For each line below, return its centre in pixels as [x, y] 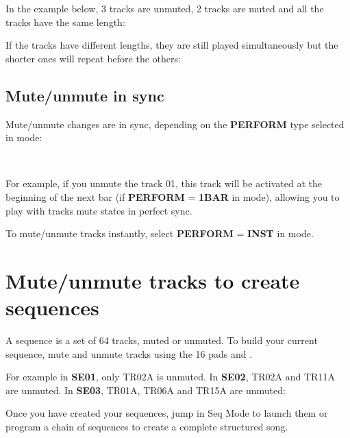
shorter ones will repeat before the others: [93, 58]
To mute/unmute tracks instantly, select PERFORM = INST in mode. [160, 233]
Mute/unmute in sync [85, 95]
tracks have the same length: [65, 22]
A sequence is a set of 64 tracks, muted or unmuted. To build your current [162, 340]
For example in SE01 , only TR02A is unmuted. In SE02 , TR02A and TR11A [170, 377]
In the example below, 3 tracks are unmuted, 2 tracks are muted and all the [165, 8]
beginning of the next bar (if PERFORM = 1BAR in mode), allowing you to [173, 196]
